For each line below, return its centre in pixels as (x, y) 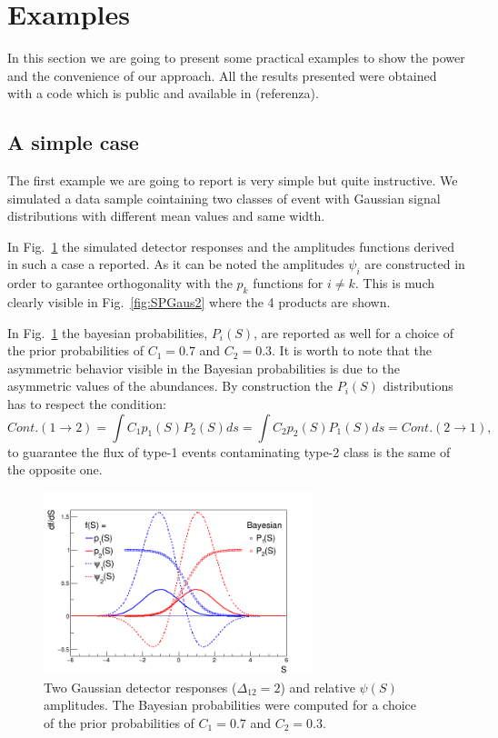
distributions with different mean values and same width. (166, 216)
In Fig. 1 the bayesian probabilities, (108, 332)
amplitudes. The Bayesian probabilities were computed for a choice (230, 705)
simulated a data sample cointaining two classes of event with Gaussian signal (224, 198)
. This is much (395, 283)
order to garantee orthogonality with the (120, 283)
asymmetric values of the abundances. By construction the (170, 386)
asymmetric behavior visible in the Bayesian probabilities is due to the (204, 368)
